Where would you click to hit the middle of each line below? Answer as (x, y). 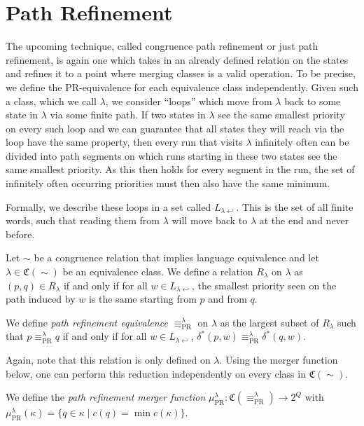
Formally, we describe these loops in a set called (108, 206)
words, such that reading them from (83, 220)
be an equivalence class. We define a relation (158, 272)
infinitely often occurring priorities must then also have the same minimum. (168, 183)
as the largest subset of (269, 322)
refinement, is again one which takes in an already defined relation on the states (177, 59)
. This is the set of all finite (295, 206)
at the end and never (304, 220)
